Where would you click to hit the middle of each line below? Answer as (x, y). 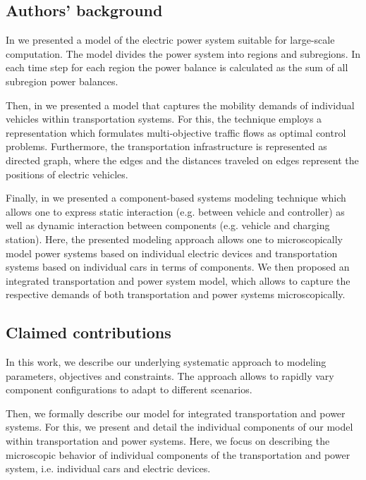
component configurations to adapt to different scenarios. (129, 389)
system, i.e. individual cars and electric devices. (108, 468)
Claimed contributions (89, 332)
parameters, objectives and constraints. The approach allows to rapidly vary (170, 375)
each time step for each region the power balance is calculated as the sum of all (177, 67)
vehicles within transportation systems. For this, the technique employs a (164, 119)
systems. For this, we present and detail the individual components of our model (179, 427)
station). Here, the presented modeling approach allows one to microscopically (175, 239)
